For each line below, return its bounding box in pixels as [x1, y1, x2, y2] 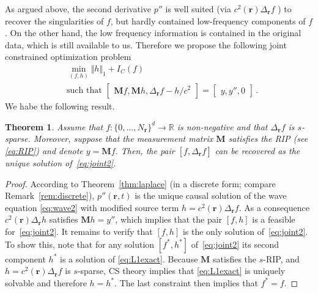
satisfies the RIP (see [228, 132, 308, 145]
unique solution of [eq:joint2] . [5, 157, 116, 169]
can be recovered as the [215, 144, 300, 157]
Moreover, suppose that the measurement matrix [33, 132, 213, 145]
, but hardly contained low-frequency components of [110, 14, 306, 27]
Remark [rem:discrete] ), [5, 189, 95, 202]
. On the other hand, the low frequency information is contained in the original [5, 26, 301, 39]
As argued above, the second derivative [5, 2, 151, 15]
